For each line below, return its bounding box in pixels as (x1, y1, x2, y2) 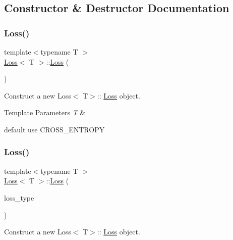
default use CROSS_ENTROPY (4, 124, 105, 134)
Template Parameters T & (4, 107, 86, 118)
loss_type (4, 192, 34, 203)
